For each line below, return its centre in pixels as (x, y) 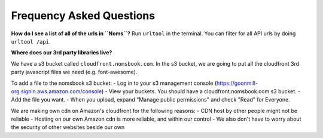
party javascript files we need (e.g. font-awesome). (74, 72)
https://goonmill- (237, 83)
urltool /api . (31, 41)
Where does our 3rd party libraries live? (62, 53)
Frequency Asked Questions (83, 16)
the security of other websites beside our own (68, 127)
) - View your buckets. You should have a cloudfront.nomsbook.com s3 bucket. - (201, 91)
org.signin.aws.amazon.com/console (56, 91)
